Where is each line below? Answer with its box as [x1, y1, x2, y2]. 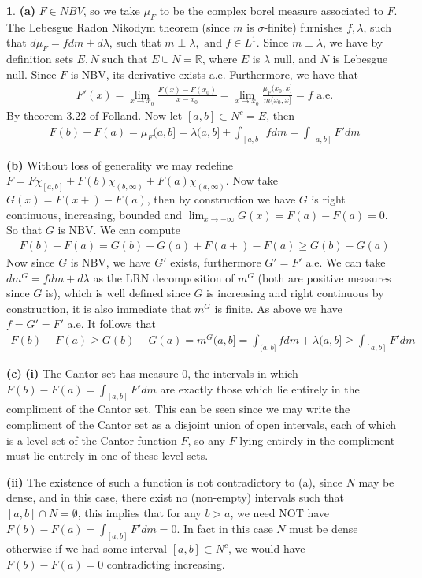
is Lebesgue [332, 50, 388, 67]
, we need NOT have [230, 505, 330, 520]
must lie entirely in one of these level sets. [6, 447, 209, 464]
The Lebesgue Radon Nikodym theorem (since [6, 18, 230, 35]
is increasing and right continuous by [206, 285, 384, 301]
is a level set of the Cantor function [6, 431, 177, 448]
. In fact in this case [176, 520, 273, 536]
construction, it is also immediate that [6, 300, 191, 316]
